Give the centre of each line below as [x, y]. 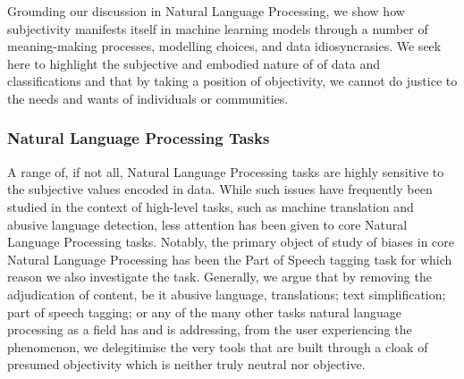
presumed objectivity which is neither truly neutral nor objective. [186, 364]
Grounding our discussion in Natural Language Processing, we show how [206, 11]
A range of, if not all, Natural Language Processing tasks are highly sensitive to [226, 171]
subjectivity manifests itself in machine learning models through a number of [218, 28]
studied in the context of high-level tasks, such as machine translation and [211, 206]
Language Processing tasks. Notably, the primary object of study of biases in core [231, 242]
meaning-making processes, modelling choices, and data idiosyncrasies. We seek [224, 46]
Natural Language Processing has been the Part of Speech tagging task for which [230, 259]
